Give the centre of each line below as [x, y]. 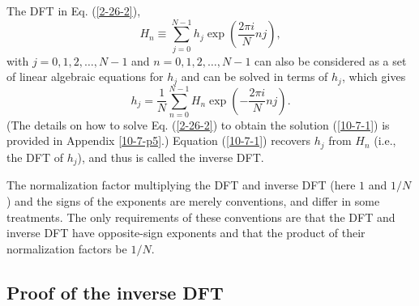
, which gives [374, 76]
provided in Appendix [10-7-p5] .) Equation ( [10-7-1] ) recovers [158, 140]
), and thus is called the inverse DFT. [171, 157]
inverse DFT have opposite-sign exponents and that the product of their [186, 233]
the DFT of [35, 157]
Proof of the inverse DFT [115, 292]
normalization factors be [67, 248]
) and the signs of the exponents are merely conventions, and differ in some [193, 200]
